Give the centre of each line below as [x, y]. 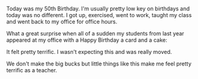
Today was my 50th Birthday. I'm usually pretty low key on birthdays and [98, 9]
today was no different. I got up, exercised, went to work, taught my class [99, 15]
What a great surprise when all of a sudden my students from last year [95, 34]
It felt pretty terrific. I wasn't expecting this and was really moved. [89, 52]
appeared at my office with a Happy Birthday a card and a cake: [87, 40]
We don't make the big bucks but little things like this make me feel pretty [99, 64]
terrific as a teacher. [32, 70]
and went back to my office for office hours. [62, 22]
